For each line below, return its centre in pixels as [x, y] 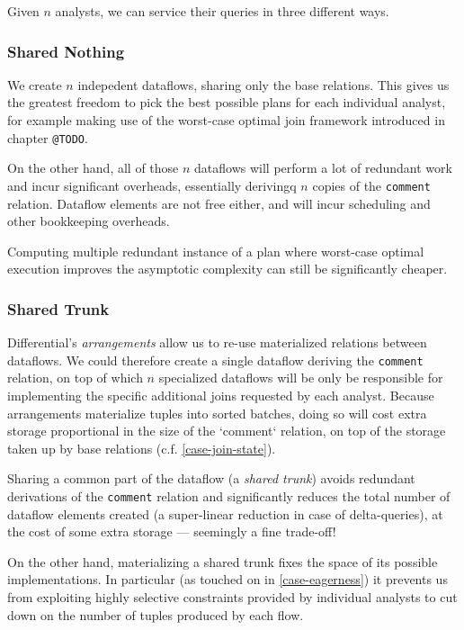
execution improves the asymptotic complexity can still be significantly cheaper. [228, 269]
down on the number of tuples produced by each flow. [156, 614]
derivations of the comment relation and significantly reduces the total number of [229, 495]
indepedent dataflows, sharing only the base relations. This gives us [263, 84]
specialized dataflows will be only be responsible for [301, 378]
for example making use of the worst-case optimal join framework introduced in [226, 120]
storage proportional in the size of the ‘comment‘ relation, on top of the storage [227, 431]
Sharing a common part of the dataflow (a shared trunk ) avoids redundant [211, 478]
